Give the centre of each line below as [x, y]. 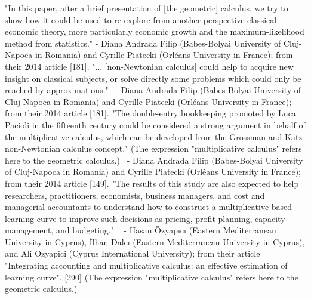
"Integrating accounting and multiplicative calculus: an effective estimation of [146, 265]
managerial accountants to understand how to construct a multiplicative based [149, 207]
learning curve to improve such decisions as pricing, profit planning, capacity [145, 218]
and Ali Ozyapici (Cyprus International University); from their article [133, 253]
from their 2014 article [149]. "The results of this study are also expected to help [152, 183]
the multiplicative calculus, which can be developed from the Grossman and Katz [154, 136]
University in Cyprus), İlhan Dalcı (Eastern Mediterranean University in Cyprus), [155, 241]
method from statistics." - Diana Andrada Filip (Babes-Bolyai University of [143, 43]
